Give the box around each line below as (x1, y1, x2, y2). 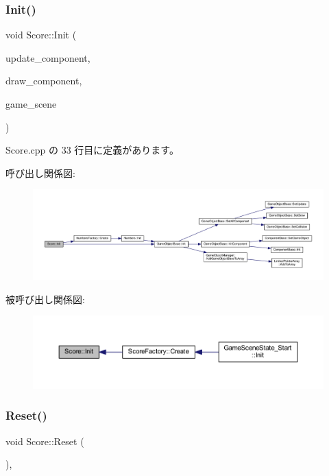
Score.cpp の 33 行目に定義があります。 (5, 143, 179, 157)
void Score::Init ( (5, 27, 77, 42)
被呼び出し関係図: (5, 291, 85, 306)
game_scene (5, 97, 57, 110)
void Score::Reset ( (5, 433, 84, 448)
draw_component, (5, 73, 82, 88)
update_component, (5, 50, 90, 64)
